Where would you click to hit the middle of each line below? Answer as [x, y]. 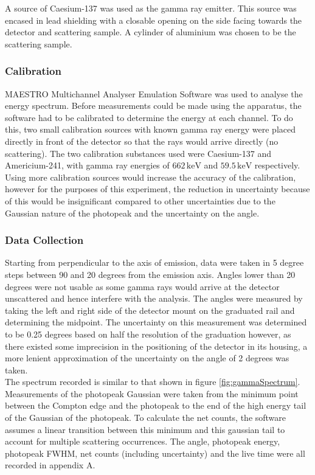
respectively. [277, 165]
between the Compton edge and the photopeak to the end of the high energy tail [156, 405]
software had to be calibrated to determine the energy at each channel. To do [149, 117]
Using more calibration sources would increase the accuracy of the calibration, [151, 177]
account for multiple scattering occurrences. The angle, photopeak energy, [143, 441]
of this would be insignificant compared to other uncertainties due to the [140, 200]
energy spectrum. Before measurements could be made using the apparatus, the [153, 106]
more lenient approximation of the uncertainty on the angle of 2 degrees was [147, 358]
